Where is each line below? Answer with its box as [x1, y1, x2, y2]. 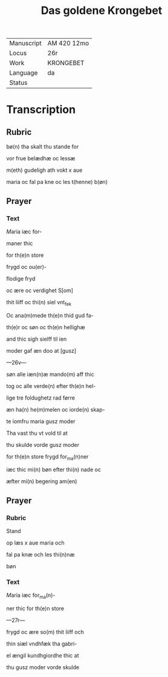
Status [9, 78, 28, 87]
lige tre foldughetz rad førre [6, 394, 76, 401]
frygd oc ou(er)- [6, 263, 47, 270]
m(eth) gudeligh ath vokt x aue [6, 166, 83, 174]
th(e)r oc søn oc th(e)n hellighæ [6, 323, 86, 331]
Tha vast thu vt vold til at [6, 429, 68, 437]
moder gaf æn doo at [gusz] [6, 347, 77, 354]
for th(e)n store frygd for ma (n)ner [6, 453, 89, 461]
